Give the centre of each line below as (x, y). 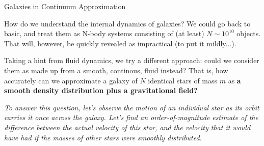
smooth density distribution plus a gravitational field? (101, 90)
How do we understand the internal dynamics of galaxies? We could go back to (127, 23)
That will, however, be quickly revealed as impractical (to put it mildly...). (120, 43)
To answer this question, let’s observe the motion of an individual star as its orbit (132, 107)
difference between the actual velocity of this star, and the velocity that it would (127, 127)
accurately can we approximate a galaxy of (71, 80)
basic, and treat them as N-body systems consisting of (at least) (104, 33)
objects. (249, 33)
